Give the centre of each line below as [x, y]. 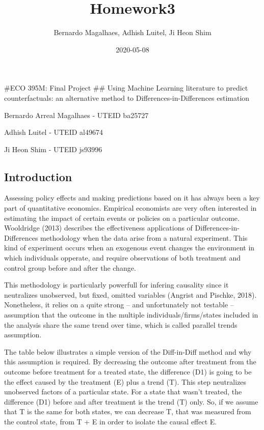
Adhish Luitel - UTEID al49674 [54, 132]
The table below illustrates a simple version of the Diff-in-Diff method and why [128, 351]
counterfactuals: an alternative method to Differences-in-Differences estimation [127, 97]
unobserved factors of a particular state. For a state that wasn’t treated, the [123, 392]
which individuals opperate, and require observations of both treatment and [123, 258]
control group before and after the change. [70, 267]
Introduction [38, 176]
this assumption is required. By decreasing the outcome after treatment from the [130, 362]
